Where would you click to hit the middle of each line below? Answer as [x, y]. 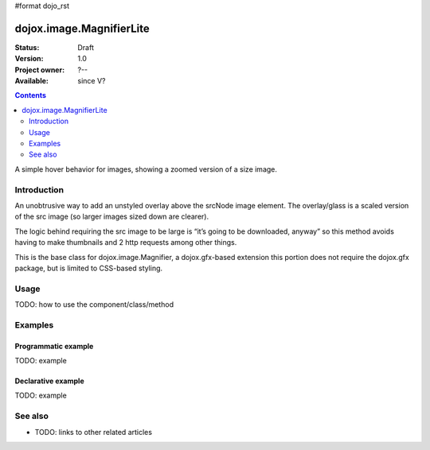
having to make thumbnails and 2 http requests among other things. [126, 242]
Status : [27, 47]
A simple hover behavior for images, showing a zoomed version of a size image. [146, 169]
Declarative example [49, 381]
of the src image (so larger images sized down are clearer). [112, 217]
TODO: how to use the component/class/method [94, 305]
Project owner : [40, 70]
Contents [31, 95]
